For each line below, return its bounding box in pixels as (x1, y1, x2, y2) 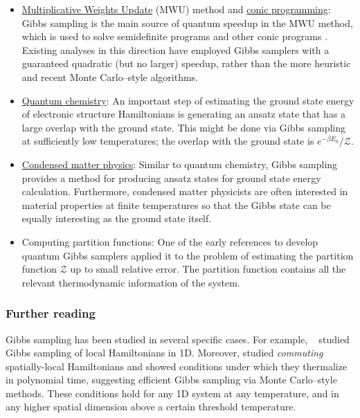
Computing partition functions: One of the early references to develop (21, 234, 318, 248)
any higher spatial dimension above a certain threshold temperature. (6, 399, 296, 414)
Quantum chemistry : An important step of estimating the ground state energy (21, 93, 354, 107)
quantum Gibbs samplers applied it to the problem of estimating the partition (21, 248, 354, 262)
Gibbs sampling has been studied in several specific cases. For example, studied (6, 331, 350, 346)
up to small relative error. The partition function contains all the (70, 262, 346, 276)
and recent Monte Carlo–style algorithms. (21, 69, 199, 84)
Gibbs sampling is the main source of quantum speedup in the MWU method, (21, 15, 353, 30)
